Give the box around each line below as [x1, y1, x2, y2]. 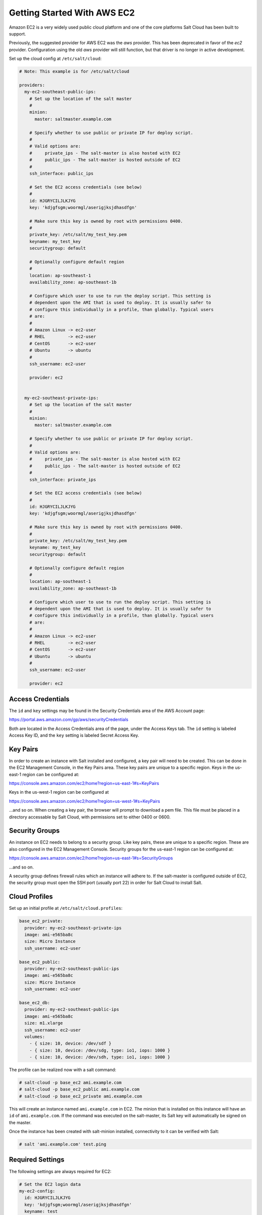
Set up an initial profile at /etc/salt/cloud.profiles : [9, 905, 123, 911]
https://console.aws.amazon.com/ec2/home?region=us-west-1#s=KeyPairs [9, 798, 160, 804]
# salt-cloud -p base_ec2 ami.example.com [19, 1080, 122, 1086]
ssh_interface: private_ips [29, 477, 97, 482]
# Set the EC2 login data [19, 1181, 81, 1187]
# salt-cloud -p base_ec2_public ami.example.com [19, 1087, 140, 1092]
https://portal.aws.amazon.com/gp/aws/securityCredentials [9, 717, 129, 723]
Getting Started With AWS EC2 [9, 7, 135, 18]
